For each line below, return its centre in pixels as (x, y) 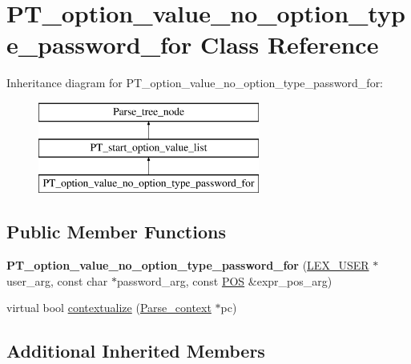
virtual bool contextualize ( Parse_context (109, 308)
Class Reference (289, 44)
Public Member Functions (116, 232)
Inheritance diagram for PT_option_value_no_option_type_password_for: (195, 83)
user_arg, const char (57, 280)
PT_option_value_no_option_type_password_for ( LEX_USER (188, 265)
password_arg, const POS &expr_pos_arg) (224, 280)
